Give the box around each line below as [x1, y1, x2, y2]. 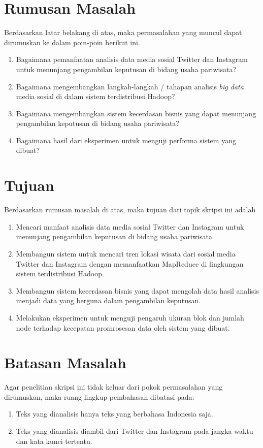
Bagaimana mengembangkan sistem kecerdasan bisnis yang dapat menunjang [16, 108, 256, 118]
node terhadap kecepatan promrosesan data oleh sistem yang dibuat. [16, 322, 230, 333]
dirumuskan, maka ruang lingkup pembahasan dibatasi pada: [4, 391, 194, 402]
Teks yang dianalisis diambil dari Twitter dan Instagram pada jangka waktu [16, 426, 253, 436]
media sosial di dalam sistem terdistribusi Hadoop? [16, 91, 175, 102]
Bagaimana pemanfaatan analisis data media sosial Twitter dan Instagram [16, 54, 248, 65]
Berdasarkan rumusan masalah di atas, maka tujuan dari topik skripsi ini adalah [4, 204, 256, 215]
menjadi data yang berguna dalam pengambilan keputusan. [16, 295, 201, 306]
